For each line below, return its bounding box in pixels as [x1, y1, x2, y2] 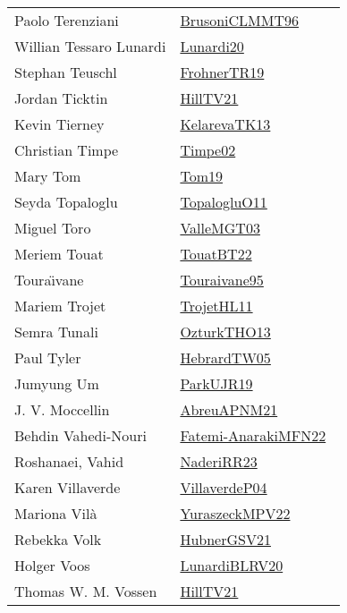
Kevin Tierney [14, 114, 105, 134]
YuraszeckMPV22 [180, 503, 291, 524]
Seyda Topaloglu [14, 192, 118, 212]
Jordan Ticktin [14, 88, 108, 108]
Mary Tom [14, 166, 81, 186]
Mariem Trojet [14, 295, 106, 316]
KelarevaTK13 [180, 114, 271, 134]
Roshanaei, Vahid [14, 451, 124, 472]
